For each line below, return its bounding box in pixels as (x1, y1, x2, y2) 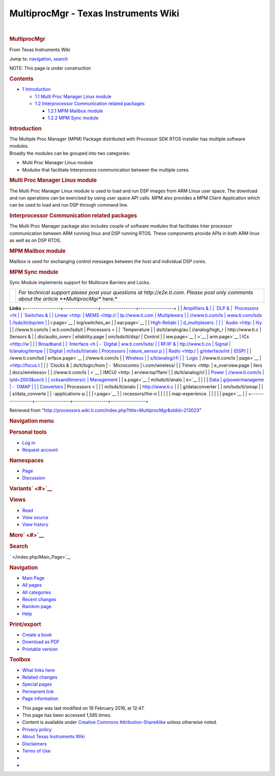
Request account (22, 446, 58, 453)
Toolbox (9, 656, 31, 663)
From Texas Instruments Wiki (9, 46, 71, 53)
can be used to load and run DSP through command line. (9, 202, 128, 208)
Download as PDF (22, 639, 60, 645)
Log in (22, 439, 36, 446)
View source (22, 514, 48, 520)
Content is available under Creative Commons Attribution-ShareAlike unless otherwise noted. (22, 719, 217, 725)
